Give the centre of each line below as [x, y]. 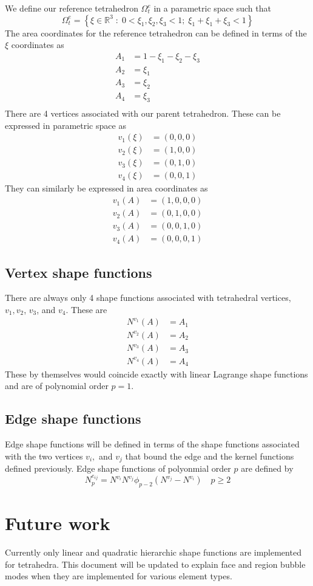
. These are [86, 309]
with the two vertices [44, 456]
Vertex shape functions [79, 272]
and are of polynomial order [57, 386]
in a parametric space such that [212, 8]
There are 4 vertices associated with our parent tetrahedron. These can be [143, 113]
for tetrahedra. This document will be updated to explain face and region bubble [155, 564]
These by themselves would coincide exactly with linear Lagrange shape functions [156, 374]
